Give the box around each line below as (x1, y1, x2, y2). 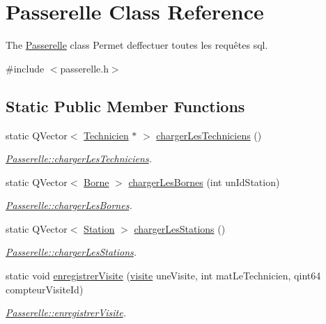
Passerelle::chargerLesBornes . (6, 198, 132, 213)
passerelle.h (60, 61, 109, 75)
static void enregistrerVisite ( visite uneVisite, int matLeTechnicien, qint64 (6, 268, 321, 283)
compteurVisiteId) (6, 281, 84, 296)
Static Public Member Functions (6, 95, 245, 116)
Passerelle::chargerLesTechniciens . (6, 151, 152, 166)
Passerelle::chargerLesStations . (6, 245, 137, 259)
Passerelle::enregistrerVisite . (6, 305, 126, 320)
